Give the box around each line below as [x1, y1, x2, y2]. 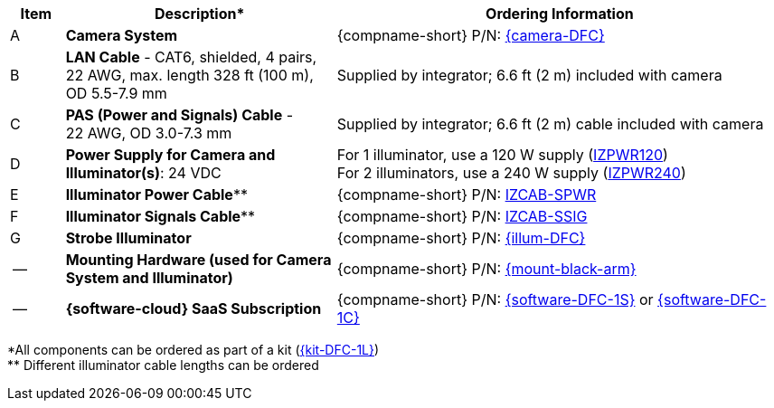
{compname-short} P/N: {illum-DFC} [336, 229, 586, 247]
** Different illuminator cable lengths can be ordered [7, 357, 319, 373]
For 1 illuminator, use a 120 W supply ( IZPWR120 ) [336, 146, 668, 164]
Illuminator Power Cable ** [65, 185, 248, 204]
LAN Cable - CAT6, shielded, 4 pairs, [65, 48, 317, 66]
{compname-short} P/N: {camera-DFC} [336, 26, 605, 44]
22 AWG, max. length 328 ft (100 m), [65, 66, 314, 84]
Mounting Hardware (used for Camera [65, 251, 332, 269]
